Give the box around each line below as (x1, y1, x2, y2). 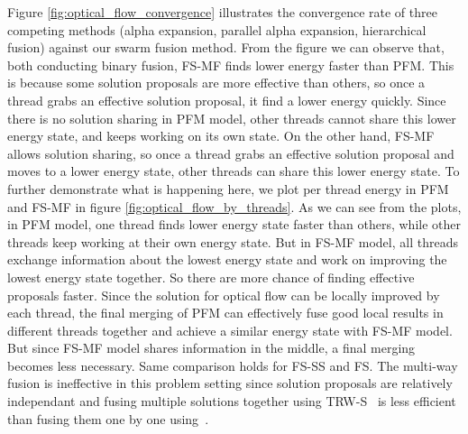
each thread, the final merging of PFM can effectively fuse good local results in (7, 303, 444, 322)
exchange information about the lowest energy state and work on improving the (7, 250, 447, 269)
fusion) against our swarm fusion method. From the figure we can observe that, (7, 38, 445, 57)
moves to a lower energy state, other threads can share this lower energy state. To (7, 162, 460, 180)
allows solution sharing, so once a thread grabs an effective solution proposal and (7, 143, 454, 162)
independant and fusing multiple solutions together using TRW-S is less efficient (7, 392, 456, 411)
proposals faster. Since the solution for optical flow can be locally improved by (7, 285, 440, 304)
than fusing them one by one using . (7, 409, 209, 428)
